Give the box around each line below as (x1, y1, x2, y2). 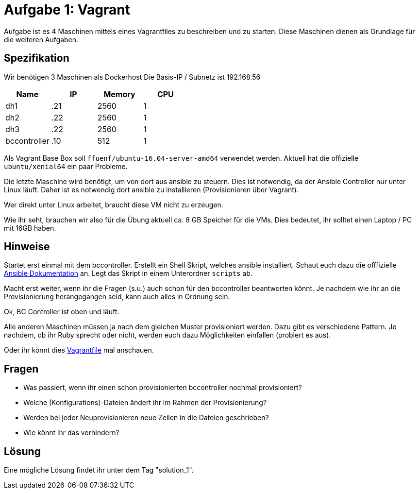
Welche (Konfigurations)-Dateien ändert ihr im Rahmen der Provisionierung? (23, 398, 267, 407)
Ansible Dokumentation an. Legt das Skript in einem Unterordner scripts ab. (4, 269, 252, 278)
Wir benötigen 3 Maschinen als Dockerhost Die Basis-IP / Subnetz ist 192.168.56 (4, 72, 261, 81)
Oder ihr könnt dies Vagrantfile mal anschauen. (4, 346, 154, 355)
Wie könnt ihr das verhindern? (23, 428, 119, 437)
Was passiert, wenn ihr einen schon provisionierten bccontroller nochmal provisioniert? (23, 383, 302, 392)
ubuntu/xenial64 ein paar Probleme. (4, 162, 128, 170)
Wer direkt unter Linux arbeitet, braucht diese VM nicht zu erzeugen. (4, 200, 223, 209)
